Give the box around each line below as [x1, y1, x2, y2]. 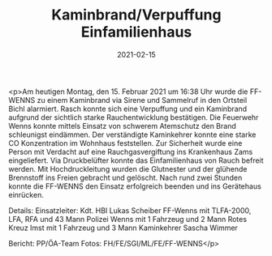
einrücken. [8, 190, 45, 199]
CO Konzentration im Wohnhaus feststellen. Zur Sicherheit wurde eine [8, 138, 243, 147]
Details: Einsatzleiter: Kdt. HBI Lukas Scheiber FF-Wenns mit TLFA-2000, [8, 205, 252, 215]
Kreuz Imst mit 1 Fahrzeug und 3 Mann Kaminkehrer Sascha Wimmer [8, 223, 238, 233]
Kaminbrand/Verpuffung [51, 6, 222, 24]
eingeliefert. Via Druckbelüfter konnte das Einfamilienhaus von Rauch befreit [8, 156, 264, 165]
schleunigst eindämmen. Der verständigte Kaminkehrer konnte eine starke [8, 130, 257, 139]
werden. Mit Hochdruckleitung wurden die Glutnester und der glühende [8, 164, 248, 173]
